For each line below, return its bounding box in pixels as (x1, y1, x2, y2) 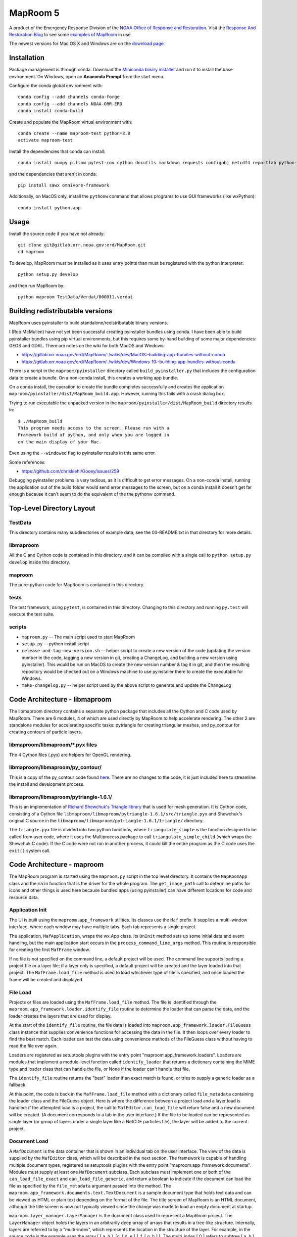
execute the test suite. (9, 611, 54, 617)
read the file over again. (9, 1043, 58, 1049)
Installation (9, 53, 45, 62)
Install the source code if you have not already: (9, 231, 105, 237)
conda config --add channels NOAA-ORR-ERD (18, 101, 123, 106)
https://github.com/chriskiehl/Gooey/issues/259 (21, 468, 120, 474)
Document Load (9, 1138, 49, 1145)
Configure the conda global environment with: (9, 83, 103, 89)
